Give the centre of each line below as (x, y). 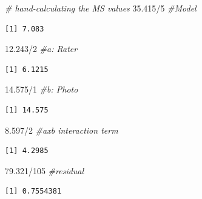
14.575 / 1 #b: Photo (42, 89)
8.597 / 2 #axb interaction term (62, 130)
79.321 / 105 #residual (45, 170)
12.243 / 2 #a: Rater (41, 49)
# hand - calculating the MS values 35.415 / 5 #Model (101, 8)
